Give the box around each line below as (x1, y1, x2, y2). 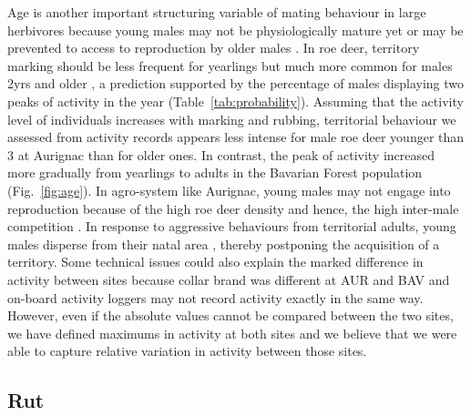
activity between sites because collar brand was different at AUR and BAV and (7, 269, 450, 289)
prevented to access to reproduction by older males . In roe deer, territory (7, 38, 420, 57)
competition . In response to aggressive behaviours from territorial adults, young (7, 217, 456, 236)
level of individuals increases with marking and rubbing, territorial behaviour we (7, 109, 456, 128)
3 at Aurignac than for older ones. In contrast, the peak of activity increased (7, 145, 435, 164)
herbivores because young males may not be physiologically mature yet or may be (7, 20, 464, 39)
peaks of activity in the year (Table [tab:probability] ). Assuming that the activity (7, 91, 464, 110)
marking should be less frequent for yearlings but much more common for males (7, 56, 453, 75)
